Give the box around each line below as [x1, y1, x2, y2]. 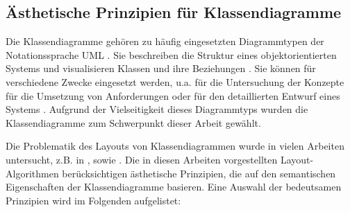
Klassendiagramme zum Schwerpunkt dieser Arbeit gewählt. [6, 115, 261, 130]
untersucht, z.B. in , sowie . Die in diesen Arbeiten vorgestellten [6, 152, 278, 166]
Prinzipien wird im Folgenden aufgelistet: [6, 193, 181, 207]
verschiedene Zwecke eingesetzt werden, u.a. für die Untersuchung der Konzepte [6, 74, 344, 89]
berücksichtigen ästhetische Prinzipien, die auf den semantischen [62, 166, 336, 180]
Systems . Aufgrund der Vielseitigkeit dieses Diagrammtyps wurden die [6, 102, 308, 116]
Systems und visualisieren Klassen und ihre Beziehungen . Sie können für [6, 61, 316, 76]
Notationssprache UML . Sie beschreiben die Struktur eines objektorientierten [6, 47, 337, 62]
